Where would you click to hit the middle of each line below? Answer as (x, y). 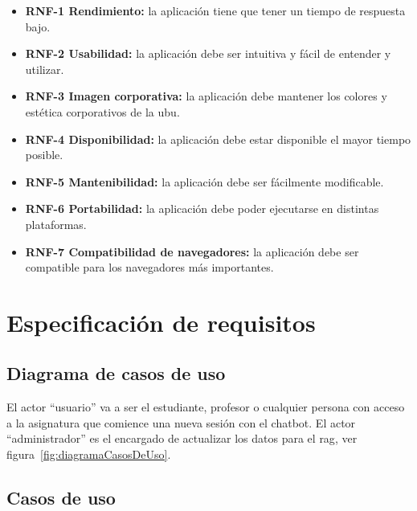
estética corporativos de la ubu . (102, 111)
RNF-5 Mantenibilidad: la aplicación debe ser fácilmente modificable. (204, 181)
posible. (44, 155)
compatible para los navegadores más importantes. (149, 267)
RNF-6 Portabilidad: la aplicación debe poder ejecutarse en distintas (202, 208)
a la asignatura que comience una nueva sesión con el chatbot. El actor (181, 422)
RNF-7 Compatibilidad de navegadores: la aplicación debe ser (192, 251)
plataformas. (56, 224)
